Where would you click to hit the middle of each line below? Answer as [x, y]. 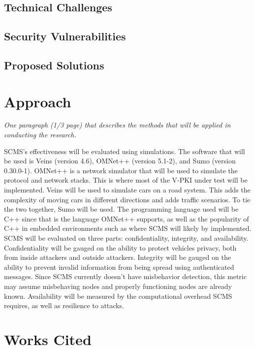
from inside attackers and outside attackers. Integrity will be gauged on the [117, 257]
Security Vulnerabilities [65, 36]
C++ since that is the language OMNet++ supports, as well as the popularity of [127, 218]
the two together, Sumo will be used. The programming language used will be [121, 209]
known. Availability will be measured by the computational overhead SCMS [118, 296]
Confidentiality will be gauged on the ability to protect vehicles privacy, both [120, 247]
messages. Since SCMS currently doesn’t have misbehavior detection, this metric [125, 276]
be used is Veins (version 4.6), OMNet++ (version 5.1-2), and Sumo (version [120, 161]
